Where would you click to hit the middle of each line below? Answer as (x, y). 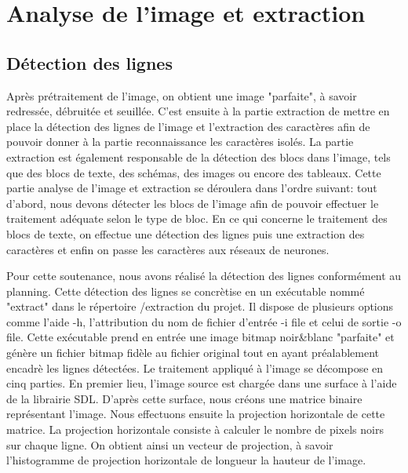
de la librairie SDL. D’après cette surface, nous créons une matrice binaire (184, 398)
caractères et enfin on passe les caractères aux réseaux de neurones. (168, 249)
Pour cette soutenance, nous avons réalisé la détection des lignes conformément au (204, 276)
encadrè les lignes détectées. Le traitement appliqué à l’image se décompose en (195, 367)
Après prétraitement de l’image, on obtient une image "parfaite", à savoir (182, 95)
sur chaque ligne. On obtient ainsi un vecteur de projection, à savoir (170, 444)
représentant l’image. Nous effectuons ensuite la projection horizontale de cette (196, 414)
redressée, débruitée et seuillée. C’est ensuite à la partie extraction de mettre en (198, 111)
